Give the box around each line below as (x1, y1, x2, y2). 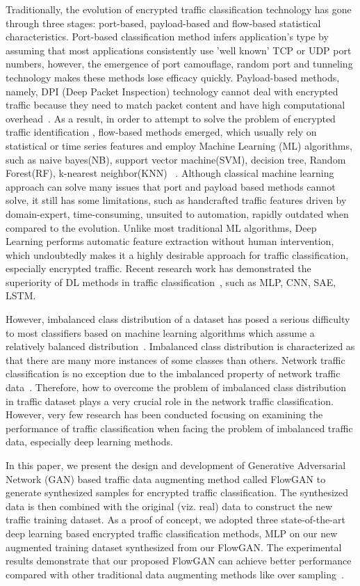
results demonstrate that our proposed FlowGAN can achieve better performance (6, 553, 352, 568)
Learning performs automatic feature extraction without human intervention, (6, 234, 334, 248)
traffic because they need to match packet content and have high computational (6, 97, 345, 112)
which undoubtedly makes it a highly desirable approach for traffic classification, (6, 247, 349, 262)
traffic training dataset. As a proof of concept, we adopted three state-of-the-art (6, 512, 345, 527)
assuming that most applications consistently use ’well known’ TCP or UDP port (6, 42, 352, 57)
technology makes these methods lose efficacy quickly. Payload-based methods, (6, 70, 340, 84)
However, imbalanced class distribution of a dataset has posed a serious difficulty (6, 312, 350, 326)
